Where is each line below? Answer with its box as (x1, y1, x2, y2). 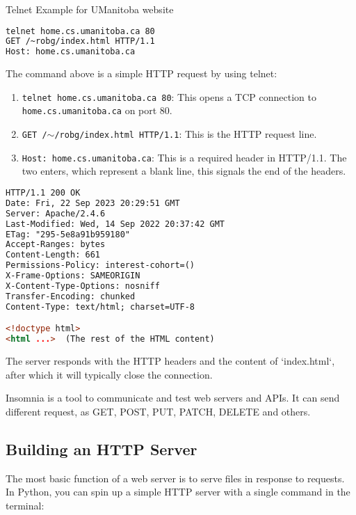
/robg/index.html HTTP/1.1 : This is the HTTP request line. (54, 127, 317, 141)
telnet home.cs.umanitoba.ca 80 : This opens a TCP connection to (22, 89, 316, 104)
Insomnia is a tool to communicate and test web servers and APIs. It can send (6, 390, 340, 405)
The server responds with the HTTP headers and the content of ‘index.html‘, (6, 353, 335, 367)
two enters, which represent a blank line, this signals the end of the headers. (22, 164, 346, 178)
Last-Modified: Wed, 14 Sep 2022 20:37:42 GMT (6, 219, 225, 229)
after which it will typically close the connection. (6, 367, 213, 381)
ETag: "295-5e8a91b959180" (6, 229, 130, 239)
